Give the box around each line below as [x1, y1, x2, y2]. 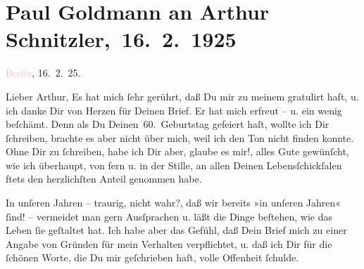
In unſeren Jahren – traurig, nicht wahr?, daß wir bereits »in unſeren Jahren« [6, 195, 341, 210]
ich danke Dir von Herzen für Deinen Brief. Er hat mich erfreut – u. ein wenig [6, 103, 342, 117]
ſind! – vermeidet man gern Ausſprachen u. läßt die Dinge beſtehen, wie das [6, 209, 333, 223]
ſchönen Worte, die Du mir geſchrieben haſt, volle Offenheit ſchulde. [6, 250, 299, 265]
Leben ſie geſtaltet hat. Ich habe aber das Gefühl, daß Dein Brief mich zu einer [6, 223, 347, 237]
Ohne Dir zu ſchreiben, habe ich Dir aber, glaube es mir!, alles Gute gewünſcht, [6, 144, 349, 159]
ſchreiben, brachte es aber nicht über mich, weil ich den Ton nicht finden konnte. [6, 130, 354, 145]
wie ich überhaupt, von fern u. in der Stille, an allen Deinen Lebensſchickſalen [6, 157, 342, 172]
